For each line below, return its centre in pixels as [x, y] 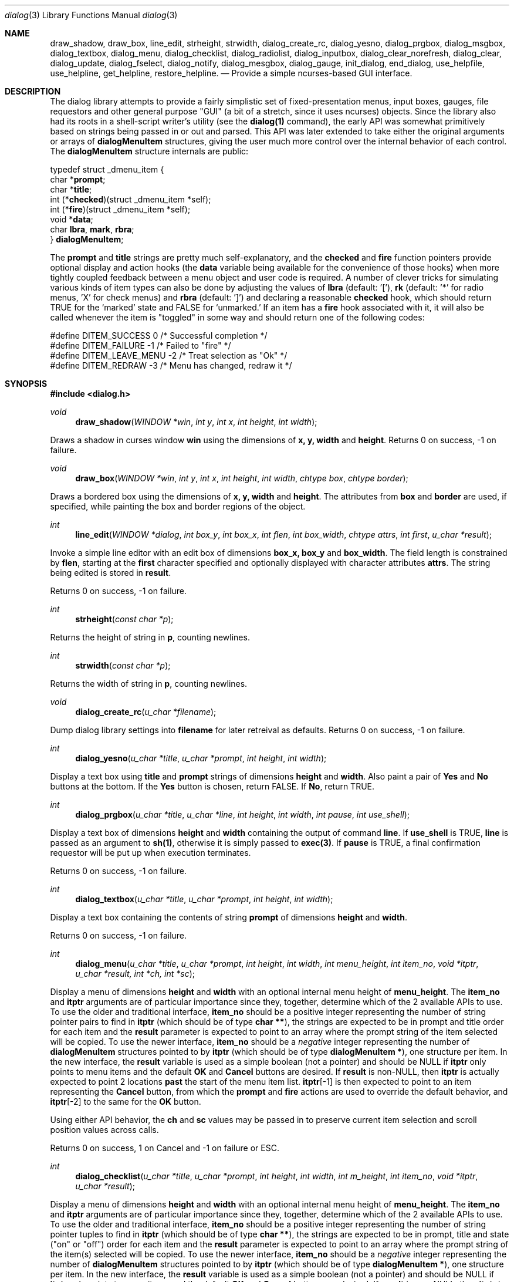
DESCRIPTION [33, 91]
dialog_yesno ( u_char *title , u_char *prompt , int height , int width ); [201, 758]
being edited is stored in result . [111, 573]
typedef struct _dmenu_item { [107, 169]
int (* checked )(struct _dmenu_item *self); [131, 199]
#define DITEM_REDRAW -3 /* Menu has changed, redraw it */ [171, 365]
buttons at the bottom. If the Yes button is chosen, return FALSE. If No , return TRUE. [212, 786]
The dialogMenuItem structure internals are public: [149, 151]
